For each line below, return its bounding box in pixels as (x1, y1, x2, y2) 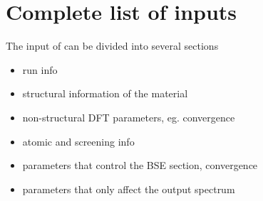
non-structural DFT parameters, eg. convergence (22, 109, 235, 124)
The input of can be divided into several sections (6, 38, 219, 53)
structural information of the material (22, 86, 188, 101)
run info (22, 62, 58, 77)
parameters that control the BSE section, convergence (22, 158, 258, 173)
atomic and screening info (22, 134, 135, 148)
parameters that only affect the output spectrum (22, 181, 235, 196)
